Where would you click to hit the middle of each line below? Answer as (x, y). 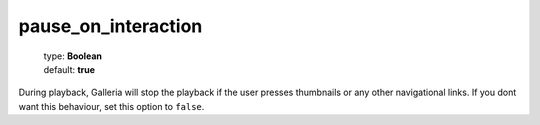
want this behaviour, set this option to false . (111, 106)
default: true (69, 69)
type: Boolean (72, 56)
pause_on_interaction (110, 26)
